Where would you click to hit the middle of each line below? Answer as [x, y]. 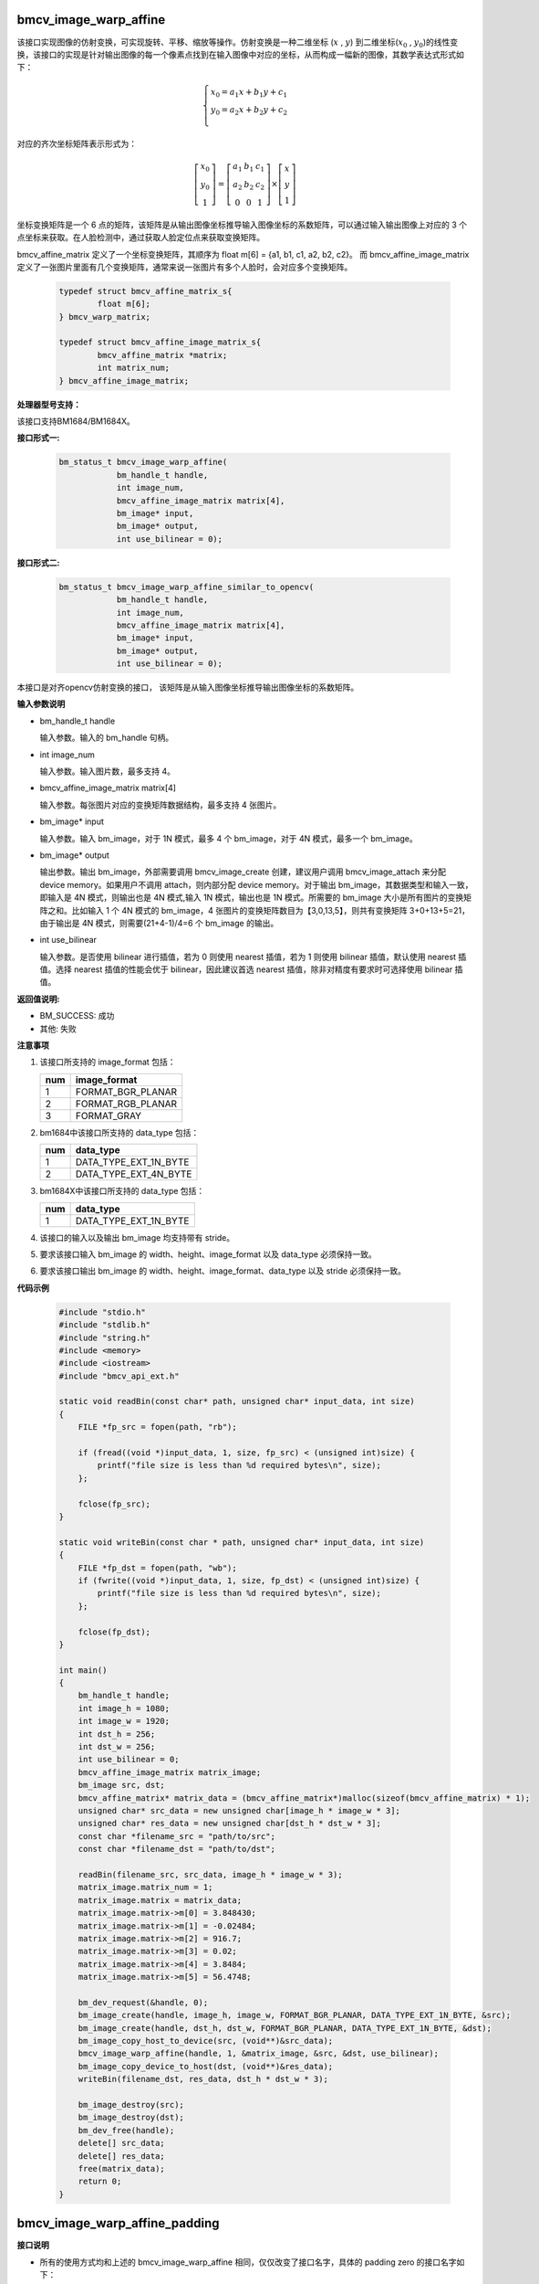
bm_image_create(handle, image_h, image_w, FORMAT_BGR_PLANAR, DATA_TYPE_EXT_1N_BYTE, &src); [294, 2015]
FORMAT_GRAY [108, 1116]
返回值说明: [38, 999]
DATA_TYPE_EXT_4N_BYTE [134, 1174]
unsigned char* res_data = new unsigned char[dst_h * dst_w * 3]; [230, 1824]
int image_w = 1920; [124, 1721]
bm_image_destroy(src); [131, 2104]
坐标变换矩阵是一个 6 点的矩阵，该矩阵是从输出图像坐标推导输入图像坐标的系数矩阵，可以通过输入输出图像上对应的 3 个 [242, 225]
